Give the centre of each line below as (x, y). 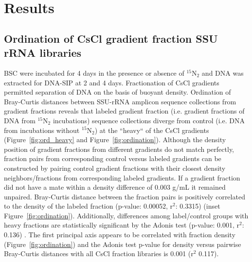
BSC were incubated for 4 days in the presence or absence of (94, 73)
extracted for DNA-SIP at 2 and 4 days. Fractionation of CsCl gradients (112, 82)
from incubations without (42, 130)
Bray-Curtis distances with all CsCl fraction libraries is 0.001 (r (99, 254)
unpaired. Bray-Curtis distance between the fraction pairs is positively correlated (125, 196)
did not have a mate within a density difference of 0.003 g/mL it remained (115, 187)
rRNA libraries (43, 53)
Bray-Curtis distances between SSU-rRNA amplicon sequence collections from (120, 101)
